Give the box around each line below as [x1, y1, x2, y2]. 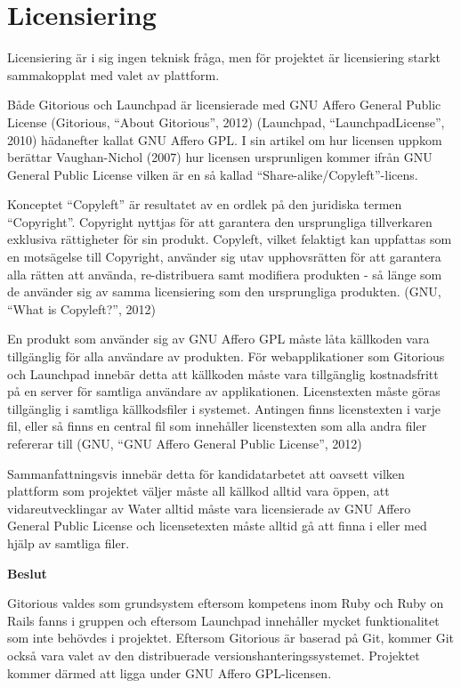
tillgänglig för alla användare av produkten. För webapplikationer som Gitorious [7, 347, 445, 366]
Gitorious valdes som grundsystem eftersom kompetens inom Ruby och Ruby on [7, 594, 444, 612]
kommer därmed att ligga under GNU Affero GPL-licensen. [7, 663, 332, 682]
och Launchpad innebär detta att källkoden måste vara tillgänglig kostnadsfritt [7, 364, 439, 383]
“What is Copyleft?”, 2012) [7, 299, 156, 318]
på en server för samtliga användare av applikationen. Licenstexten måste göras [7, 382, 441, 401]
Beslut [7, 563, 47, 582]
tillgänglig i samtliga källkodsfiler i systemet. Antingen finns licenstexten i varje [7, 399, 441, 417]
